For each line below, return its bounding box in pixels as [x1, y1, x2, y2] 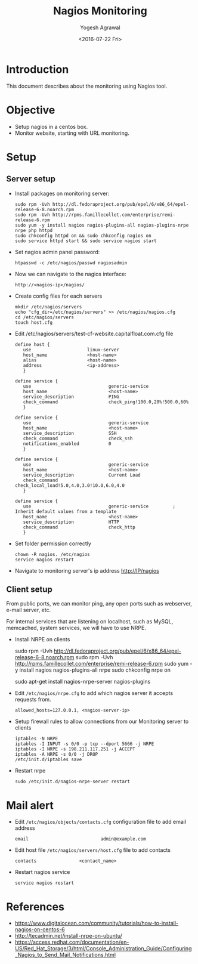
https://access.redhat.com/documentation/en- [14, 938, 129, 946]
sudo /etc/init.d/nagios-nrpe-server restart [14, 778, 130, 785]
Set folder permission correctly [14, 540, 91, 547]
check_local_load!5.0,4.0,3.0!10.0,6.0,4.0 [14, 482, 125, 489]
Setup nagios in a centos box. [14, 123, 88, 130]
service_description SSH [23, 430, 117, 436]
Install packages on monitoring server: [14, 190, 110, 197]
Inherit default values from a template [14, 508, 117, 514]
